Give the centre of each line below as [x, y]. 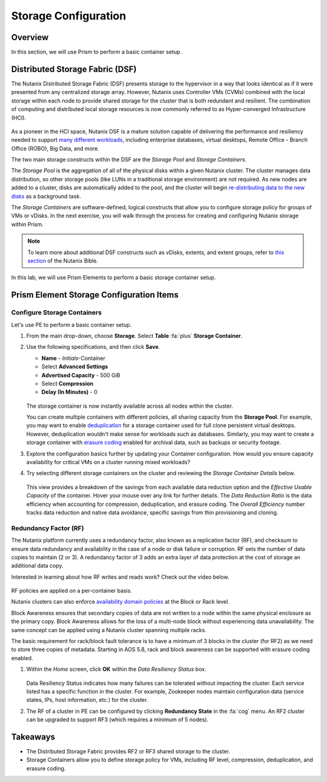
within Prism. [27, 224]
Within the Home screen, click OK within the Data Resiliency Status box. [116, 669]
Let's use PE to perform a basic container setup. [71, 325]
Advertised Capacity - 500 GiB [81, 375]
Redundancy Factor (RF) [48, 528]
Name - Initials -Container [73, 358]
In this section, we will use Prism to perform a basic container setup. [96, 52]
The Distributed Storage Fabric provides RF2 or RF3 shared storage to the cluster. [128, 752]
